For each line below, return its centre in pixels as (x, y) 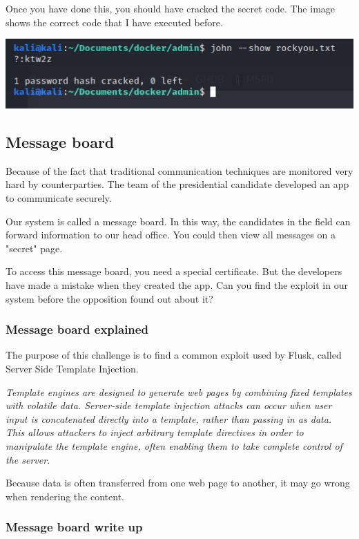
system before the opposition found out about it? (109, 298)
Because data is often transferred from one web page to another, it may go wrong (178, 483)
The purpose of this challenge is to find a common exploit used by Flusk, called (174, 355)
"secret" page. (34, 248)
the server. (28, 459)
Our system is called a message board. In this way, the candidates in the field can (178, 221)
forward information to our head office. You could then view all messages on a (171, 235)
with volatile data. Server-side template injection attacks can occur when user (169, 405)
